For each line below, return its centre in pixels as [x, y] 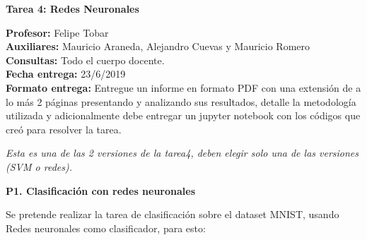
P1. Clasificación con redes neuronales [101, 190]
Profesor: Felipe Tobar [57, 32]
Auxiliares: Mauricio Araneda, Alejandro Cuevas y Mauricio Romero [158, 46]
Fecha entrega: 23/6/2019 [66, 74]
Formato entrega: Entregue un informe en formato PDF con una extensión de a [183, 87]
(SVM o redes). [39, 166]
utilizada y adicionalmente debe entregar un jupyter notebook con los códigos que [183, 115]
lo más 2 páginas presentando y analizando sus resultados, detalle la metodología [181, 101]
